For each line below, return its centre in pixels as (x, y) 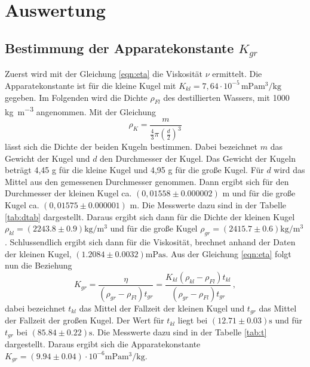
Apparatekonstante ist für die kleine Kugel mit (90, 85)
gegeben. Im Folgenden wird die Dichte (76, 97)
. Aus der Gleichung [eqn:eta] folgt (228, 253)
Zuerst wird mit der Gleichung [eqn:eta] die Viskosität (104, 74)
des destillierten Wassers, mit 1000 (226, 97)
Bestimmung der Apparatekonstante (119, 47)
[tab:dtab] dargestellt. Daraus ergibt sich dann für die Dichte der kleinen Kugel (150, 216)
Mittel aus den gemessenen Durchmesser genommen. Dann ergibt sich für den (147, 181)
